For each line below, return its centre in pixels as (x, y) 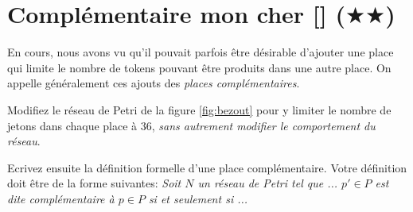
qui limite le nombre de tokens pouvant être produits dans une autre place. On (199, 67)
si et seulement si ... (198, 198)
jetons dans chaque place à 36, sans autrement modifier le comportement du (191, 125)
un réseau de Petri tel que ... (268, 183)
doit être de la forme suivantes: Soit (94, 183)
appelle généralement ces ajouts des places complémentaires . (154, 83)
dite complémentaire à (61, 198)
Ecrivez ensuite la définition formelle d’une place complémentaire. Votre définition (207, 167)
